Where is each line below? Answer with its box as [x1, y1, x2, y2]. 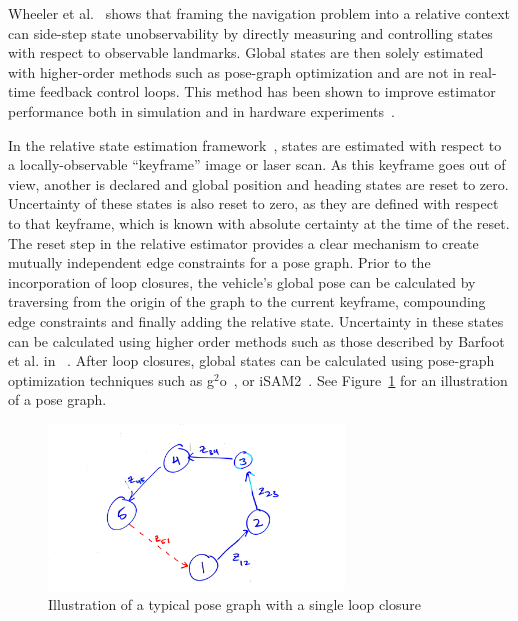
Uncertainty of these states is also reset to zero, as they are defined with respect [8, 193, 499, 214]
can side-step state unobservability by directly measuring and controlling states [8, 22, 493, 43]
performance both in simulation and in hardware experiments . [8, 100, 395, 121]
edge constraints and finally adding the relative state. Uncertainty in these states [8, 310, 504, 331]
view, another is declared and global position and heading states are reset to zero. [8, 173, 509, 194]
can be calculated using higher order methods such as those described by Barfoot [8, 330, 505, 351]
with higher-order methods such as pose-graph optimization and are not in [8, 61, 465, 82]
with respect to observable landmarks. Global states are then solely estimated [8, 42, 484, 63]
